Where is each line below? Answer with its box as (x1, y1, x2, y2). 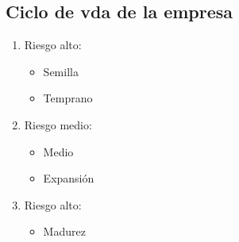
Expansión (43, 170, 94, 186)
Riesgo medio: (24, 116, 92, 133)
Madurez (43, 223, 86, 240)
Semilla (43, 63, 79, 79)
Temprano (43, 90, 93, 106)
